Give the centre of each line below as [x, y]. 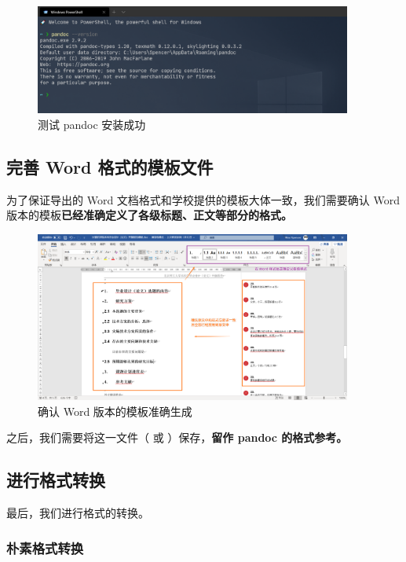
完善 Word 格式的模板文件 [110, 166]
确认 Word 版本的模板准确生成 [115, 411]
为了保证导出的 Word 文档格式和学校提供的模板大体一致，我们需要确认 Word [203, 199]
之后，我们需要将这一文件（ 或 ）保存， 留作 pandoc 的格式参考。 [177, 437]
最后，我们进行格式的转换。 [78, 513]
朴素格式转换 [45, 547]
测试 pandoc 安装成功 [92, 124]
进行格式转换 [56, 480]
